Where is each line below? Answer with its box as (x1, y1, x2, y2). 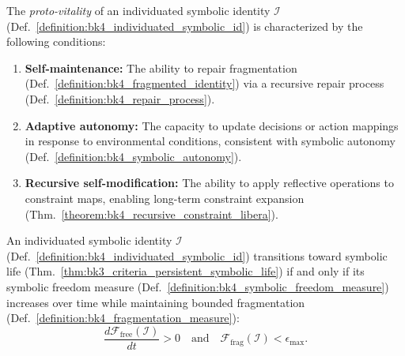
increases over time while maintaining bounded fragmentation (6, 294, 305, 310)
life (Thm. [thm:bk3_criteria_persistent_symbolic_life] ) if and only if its (6, 263, 365, 279)
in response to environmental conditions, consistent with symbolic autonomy (25, 133, 396, 149)
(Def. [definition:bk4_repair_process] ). (25, 90, 215, 107)
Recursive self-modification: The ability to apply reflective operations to (25, 174, 394, 191)
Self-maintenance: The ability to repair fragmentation (25, 59, 297, 76)
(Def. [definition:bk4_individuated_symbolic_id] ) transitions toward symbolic (6, 247, 388, 264)
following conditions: (6, 33, 106, 50)
